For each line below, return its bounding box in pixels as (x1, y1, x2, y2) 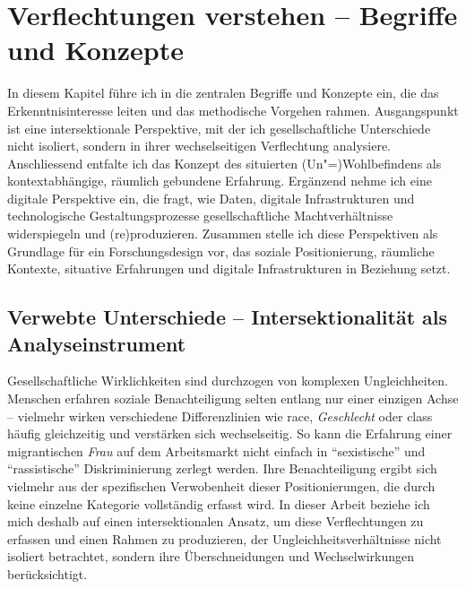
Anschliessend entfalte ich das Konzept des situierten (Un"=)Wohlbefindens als (7, 153, 442, 172)
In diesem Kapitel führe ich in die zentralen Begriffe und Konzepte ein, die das (7, 83, 439, 102)
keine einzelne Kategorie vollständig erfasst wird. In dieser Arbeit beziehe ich (7, 494, 430, 513)
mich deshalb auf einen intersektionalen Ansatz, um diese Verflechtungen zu (7, 512, 424, 531)
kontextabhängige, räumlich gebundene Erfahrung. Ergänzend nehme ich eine (7, 171, 432, 190)
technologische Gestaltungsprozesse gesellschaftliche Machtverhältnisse (7, 206, 393, 225)
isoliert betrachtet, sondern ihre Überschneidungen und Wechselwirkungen (7, 547, 415, 566)
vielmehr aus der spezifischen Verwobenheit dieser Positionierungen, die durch (7, 477, 436, 495)
